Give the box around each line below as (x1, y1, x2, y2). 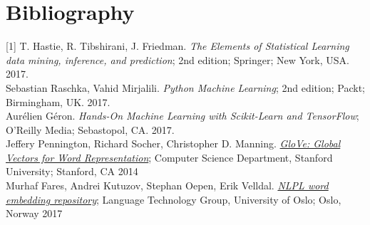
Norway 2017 (6, 206, 63, 221)
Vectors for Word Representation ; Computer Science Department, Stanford (6, 150, 333, 164)
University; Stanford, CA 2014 (6, 164, 138, 179)
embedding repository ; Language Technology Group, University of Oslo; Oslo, (6, 192, 341, 206)
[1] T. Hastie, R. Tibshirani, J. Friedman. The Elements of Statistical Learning (6, 38, 349, 53)
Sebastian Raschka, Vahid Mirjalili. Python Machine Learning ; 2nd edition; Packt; (6, 80, 365, 95)
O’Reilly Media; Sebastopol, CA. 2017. (6, 122, 175, 137)
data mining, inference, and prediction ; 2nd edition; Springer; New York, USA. (6, 52, 349, 67)
